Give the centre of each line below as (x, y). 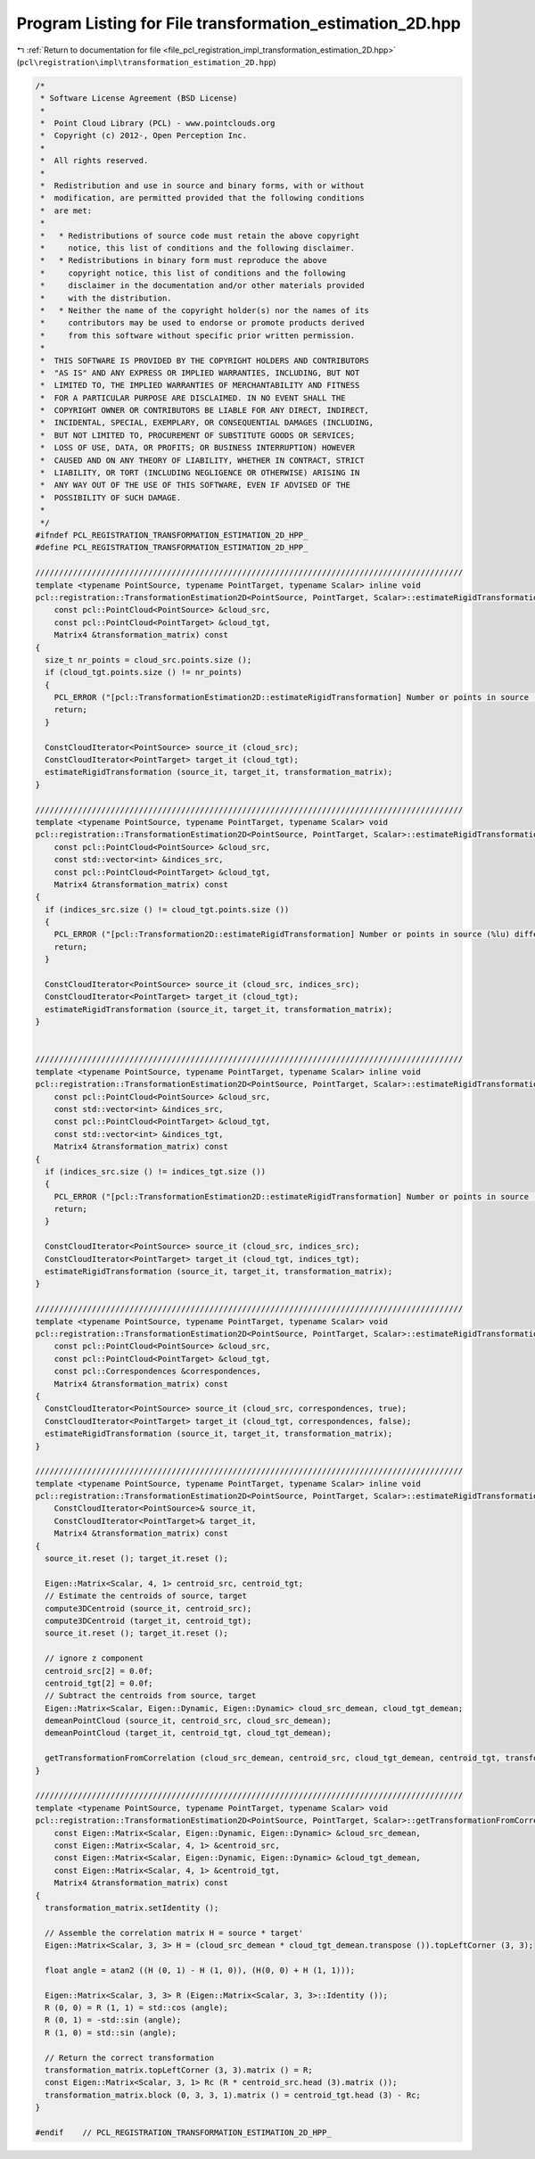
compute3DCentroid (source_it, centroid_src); (148, 1608)
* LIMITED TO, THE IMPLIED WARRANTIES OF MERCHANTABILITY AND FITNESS (200, 385)
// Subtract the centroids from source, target (151, 1696)
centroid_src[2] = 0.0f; (99, 1671)
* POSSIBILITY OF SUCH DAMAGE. (111, 498)
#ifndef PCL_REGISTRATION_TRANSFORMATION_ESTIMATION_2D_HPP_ (172, 535)
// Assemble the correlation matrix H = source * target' (174, 1932)
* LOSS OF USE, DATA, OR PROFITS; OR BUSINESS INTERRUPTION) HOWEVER (198, 448)
